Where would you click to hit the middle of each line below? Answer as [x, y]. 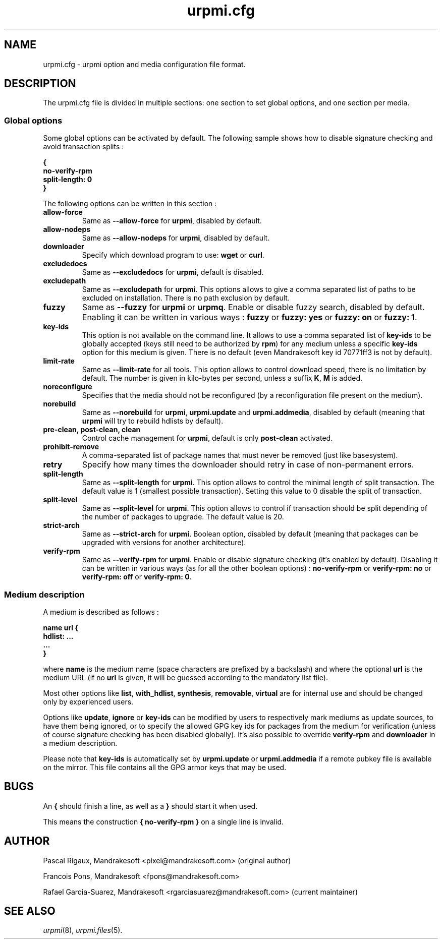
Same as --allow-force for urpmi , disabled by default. [172, 221]
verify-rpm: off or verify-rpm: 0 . [137, 577]
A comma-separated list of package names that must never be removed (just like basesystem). [240, 455]
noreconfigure [68, 387]
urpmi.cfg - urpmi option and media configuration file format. [144, 64]
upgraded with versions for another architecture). [164, 543]
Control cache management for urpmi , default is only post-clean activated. [207, 438]
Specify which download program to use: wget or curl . [173, 255]
